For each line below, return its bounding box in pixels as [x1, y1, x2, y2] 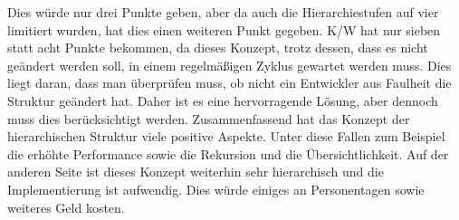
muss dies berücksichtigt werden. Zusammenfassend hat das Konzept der [7, 109, 410, 128]
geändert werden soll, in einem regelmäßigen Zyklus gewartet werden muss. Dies [7, 55, 452, 74]
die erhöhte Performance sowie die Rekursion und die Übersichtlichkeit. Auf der [7, 144, 449, 163]
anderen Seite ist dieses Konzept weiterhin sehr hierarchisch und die [7, 162, 384, 181]
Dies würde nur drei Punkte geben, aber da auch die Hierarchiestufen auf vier [7, 3, 439, 21]
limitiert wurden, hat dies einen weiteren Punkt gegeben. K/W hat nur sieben [7, 20, 441, 39]
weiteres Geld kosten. [7, 197, 125, 216]
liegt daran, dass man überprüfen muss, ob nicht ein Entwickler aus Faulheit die [7, 73, 452, 92]
